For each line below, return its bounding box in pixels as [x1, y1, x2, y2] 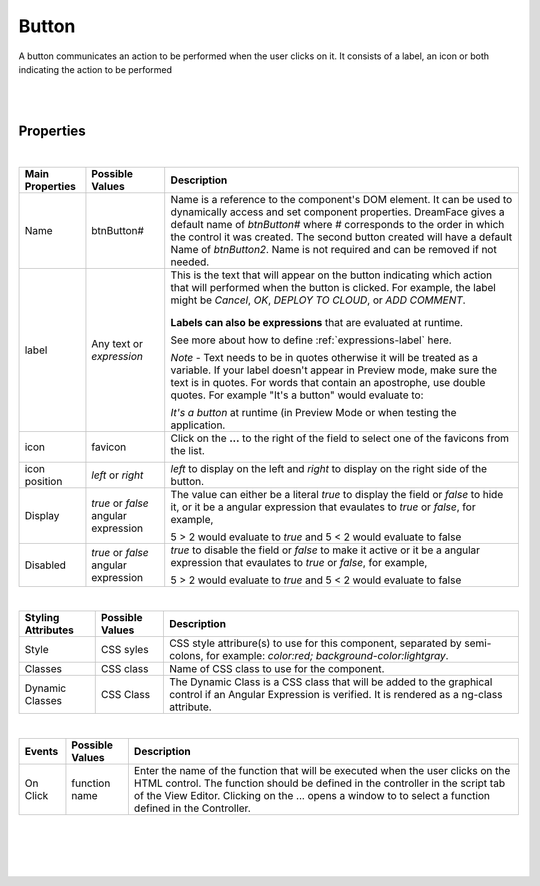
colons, [168, 649, 204, 663]
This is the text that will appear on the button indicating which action [170, 268, 493, 282]
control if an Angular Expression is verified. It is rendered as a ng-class [168, 688, 503, 702]
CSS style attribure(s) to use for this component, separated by [168, 636, 462, 650]
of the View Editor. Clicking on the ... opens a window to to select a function [133, 788, 490, 802]
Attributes [24, 623, 74, 637]
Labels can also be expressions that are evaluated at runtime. [170, 316, 464, 330]
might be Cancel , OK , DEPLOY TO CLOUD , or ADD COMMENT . [170, 293, 466, 307]
